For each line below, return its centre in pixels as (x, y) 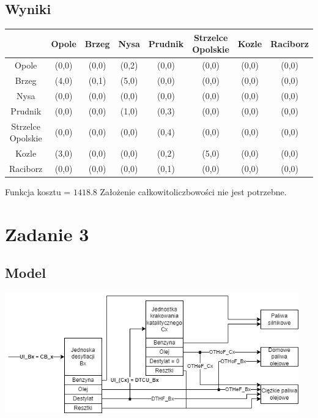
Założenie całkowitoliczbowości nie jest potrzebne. (193, 191)
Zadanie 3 (47, 233)
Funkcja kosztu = (38, 191)
